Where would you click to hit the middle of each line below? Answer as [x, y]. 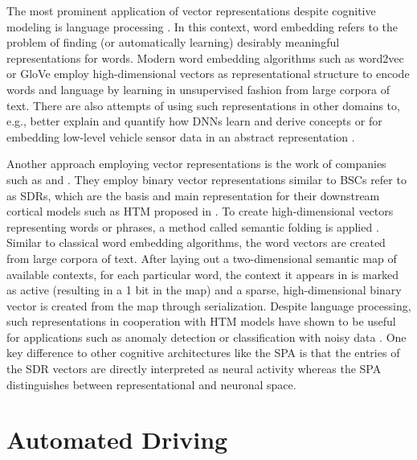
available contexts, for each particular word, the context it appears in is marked [203, 274]
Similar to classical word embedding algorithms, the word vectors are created [196, 242]
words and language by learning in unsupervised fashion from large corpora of [198, 89]
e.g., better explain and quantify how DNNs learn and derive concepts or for [194, 121]
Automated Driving [117, 439]
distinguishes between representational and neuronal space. [151, 384]
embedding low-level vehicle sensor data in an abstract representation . [181, 136]
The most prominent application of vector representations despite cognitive [191, 10]
